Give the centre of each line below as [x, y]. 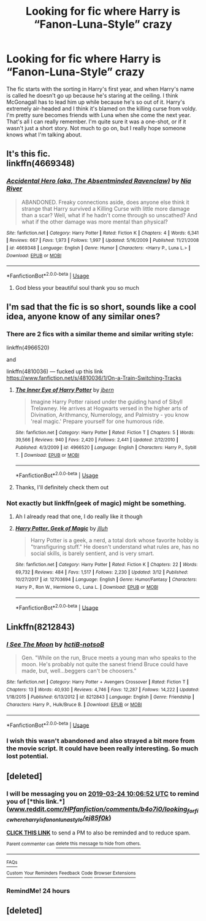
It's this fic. [29, 154]
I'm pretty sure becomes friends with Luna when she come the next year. [99, 115]
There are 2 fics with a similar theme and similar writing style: [100, 334]
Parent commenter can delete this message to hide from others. [74, 844]
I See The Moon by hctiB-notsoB [55, 644]
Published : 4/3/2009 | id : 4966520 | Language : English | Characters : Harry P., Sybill [106, 447]
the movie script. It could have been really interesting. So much [102, 748]
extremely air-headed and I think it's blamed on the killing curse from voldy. [102, 108]
